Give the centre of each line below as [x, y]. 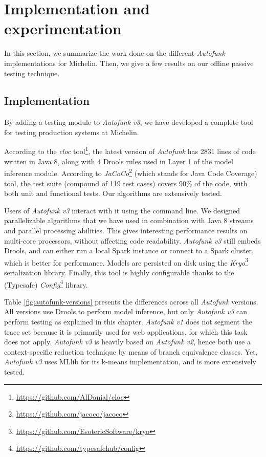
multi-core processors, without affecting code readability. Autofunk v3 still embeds [132, 240]
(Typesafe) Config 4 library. [46, 284]
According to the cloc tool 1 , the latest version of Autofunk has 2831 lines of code [130, 150]
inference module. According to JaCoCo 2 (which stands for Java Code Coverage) [131, 172]
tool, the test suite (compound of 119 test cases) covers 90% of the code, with [126, 183]
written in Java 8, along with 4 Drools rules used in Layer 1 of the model [119, 161]
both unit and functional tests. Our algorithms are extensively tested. [113, 193]
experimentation [63, 28]
